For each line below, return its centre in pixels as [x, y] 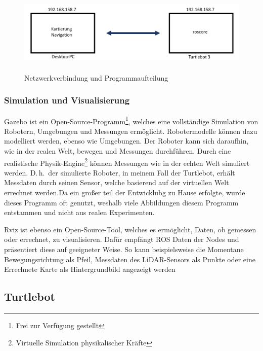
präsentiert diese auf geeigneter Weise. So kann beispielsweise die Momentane [124, 249]
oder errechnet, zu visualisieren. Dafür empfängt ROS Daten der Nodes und [122, 239]
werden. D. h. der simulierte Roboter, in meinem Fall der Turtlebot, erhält [120, 172]
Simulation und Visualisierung [67, 100]
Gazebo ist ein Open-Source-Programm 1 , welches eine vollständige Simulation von [131, 120]
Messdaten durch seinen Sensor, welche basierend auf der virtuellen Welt [117, 182]
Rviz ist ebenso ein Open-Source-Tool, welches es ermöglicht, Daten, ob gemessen [130, 229]
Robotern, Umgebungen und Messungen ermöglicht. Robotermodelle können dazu [131, 131]
